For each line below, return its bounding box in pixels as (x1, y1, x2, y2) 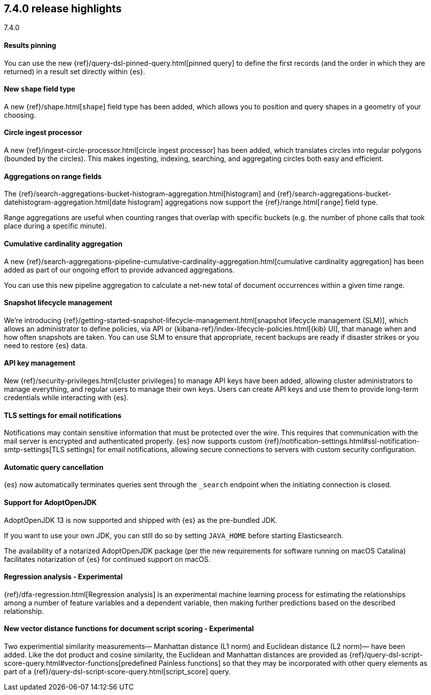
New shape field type (4, 85, 76, 93)
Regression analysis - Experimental (4, 572, 123, 581)
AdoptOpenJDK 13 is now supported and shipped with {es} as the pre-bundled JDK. (4, 515, 277, 524)
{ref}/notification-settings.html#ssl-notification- (264, 437, 420, 446)
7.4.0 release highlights (4, 2, 122, 15)
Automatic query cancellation (4, 463, 104, 471)
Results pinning (4, 41, 56, 50)
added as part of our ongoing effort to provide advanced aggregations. (4, 265, 235, 274)
